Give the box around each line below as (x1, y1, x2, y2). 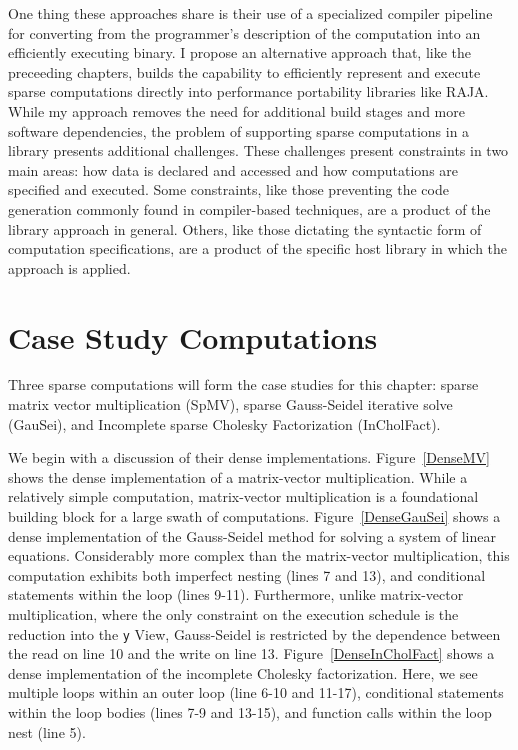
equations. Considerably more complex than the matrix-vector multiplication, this (8, 545, 510, 566)
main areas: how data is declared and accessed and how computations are (8, 159, 459, 180)
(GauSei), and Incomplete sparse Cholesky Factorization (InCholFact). (8, 413, 441, 434)
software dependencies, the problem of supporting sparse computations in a (8, 120, 470, 141)
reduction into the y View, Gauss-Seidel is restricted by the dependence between (8, 623, 501, 644)
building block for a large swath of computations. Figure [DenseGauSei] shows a (8, 506, 501, 526)
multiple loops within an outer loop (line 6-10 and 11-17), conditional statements (8, 682, 504, 703)
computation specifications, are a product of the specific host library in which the (8, 238, 508, 259)
